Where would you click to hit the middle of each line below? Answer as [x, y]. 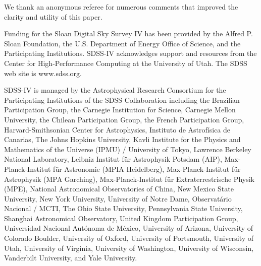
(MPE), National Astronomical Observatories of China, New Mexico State [119, 189]
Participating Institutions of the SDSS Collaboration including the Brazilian [122, 99]
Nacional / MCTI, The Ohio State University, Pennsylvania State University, [123, 208]
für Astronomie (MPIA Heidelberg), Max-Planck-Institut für [147, 169]
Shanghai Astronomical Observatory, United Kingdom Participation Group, [121, 218]
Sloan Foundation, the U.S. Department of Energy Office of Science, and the [122, 43]
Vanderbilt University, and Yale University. [71, 258]
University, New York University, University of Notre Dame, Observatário [118, 198]
